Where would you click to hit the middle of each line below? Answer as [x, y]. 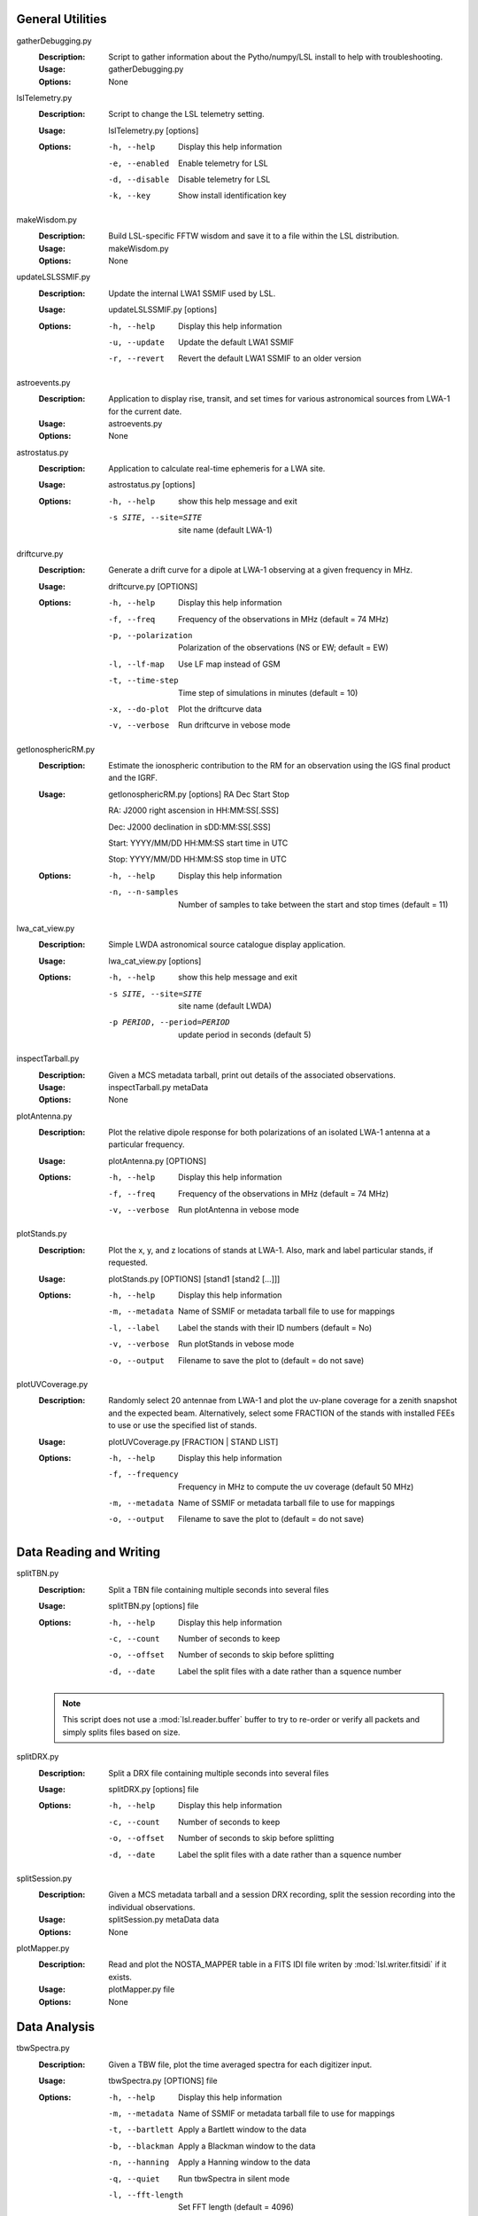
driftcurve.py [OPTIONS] [153, 586]
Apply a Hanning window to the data [244, 2162]
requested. [128, 1262]
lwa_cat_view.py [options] [155, 961]
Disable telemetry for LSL [224, 179]
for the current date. [145, 411]
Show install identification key [232, 196]
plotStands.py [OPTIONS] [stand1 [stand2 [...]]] [194, 1279]
